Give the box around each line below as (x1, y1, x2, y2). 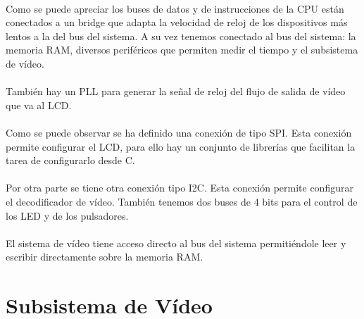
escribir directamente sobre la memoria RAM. (6, 249, 203, 264)
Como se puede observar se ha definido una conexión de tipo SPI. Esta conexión (6, 125, 352, 139)
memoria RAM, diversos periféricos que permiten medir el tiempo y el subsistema (6, 42, 358, 57)
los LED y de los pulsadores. (6, 208, 129, 223)
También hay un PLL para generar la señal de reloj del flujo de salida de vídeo (6, 84, 346, 99)
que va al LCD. (6, 97, 72, 112)
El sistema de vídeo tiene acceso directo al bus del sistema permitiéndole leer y (6, 235, 346, 250)
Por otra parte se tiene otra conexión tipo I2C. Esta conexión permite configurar (6, 180, 353, 195)
